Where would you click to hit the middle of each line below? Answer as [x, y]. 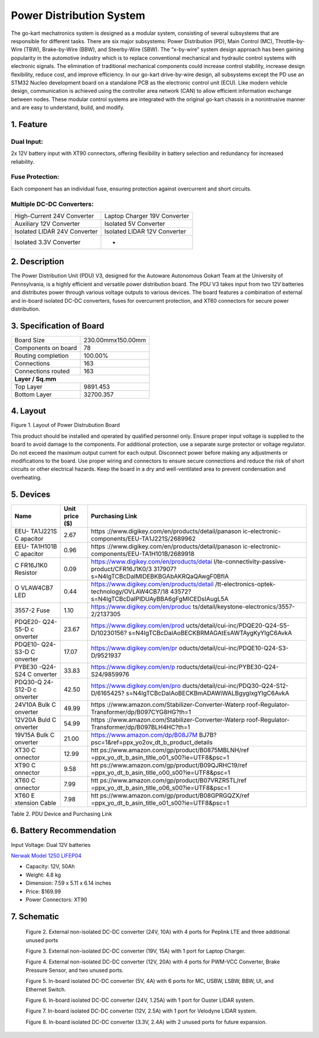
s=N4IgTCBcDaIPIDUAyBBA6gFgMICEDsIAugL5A [159, 599]
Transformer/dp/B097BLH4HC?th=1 [140, 727]
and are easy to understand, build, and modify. [68, 108]
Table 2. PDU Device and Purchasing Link [61, 814]
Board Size [30, 340]
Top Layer [28, 386]
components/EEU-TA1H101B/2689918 [143, 554]
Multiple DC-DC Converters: [52, 204]
